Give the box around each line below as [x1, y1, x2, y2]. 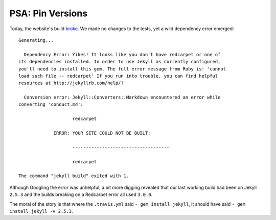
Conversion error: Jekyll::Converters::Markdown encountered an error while [24, 94, 221, 101]
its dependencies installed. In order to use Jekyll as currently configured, [18, 59, 221, 65]
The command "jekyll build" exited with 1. [18, 173, 129, 179]
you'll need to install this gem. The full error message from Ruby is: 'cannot [18, 66, 226, 71]
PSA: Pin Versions [9, 8, 88, 19]
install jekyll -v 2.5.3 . [9, 208, 73, 214]
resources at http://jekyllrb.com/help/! [18, 80, 124, 86]
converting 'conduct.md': [18, 102, 84, 107]
